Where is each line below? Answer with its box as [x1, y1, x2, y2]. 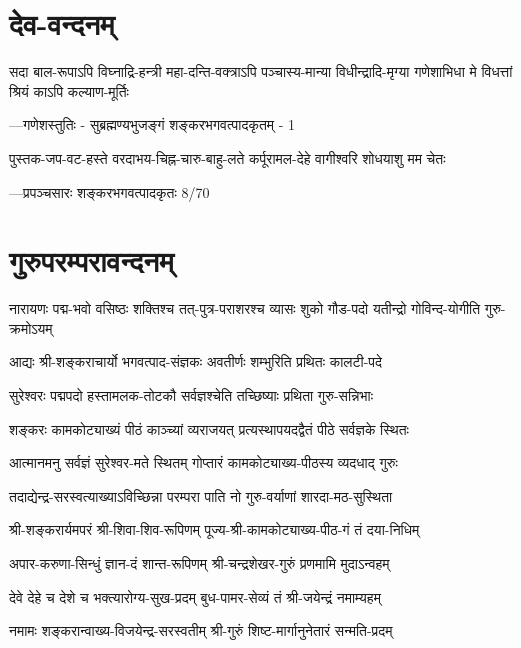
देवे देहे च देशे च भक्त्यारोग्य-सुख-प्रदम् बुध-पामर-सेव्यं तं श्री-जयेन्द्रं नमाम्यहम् [9, 586, 381, 607]
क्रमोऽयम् [9, 317, 53, 338]
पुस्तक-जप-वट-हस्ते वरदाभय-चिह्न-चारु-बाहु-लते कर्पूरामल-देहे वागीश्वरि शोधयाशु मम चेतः [9, 147, 446, 168]
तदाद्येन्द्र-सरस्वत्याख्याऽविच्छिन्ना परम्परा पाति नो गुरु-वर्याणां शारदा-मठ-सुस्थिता [9, 485, 393, 506]
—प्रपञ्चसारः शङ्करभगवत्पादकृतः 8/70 [9, 181, 210, 202]
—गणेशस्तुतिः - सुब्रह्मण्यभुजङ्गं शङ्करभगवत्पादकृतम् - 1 [9, 114, 296, 135]
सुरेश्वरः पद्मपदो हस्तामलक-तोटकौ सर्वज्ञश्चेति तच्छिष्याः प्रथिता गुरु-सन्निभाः [9, 385, 374, 405]
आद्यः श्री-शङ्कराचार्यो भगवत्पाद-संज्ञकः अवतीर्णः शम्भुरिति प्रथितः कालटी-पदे [9, 351, 383, 372]
